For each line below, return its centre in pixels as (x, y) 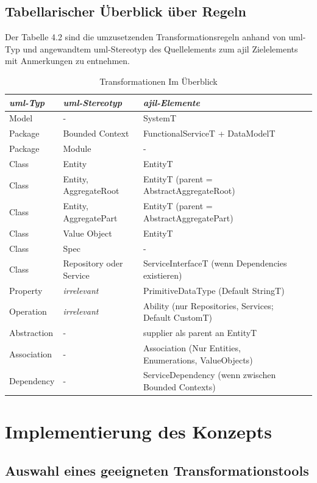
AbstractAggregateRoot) (189, 191)
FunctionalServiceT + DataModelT (209, 133)
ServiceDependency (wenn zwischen (209, 375)
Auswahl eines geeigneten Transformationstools (157, 470)
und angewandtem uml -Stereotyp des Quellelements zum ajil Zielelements (160, 48)
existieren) (162, 275)
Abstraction (31, 333)
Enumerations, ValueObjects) (198, 360)
